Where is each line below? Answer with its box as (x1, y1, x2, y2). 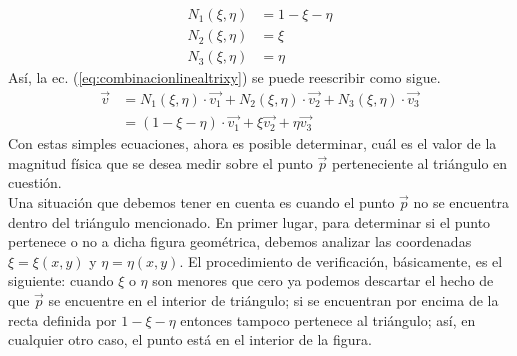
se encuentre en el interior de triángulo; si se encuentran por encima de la (48, 289, 499, 310)
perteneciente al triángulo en (331, 152, 508, 173)
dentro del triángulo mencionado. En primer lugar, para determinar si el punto (8, 211, 491, 232)
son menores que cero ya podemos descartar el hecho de (152, 270, 494, 291)
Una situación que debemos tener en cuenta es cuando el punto (8, 191, 395, 212)
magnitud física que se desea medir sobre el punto (8, 152, 313, 173)
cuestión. (8, 172, 62, 193)
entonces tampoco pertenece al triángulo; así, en (180, 309, 476, 330)
